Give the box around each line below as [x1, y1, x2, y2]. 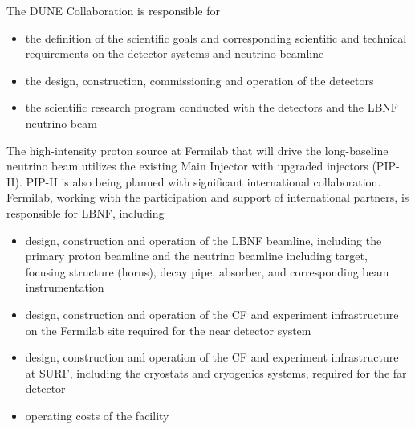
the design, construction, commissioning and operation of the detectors [25, 71, 374, 88]
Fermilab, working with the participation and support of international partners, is [6, 189, 409, 206]
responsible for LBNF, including [6, 204, 165, 221]
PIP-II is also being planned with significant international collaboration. [26, 173, 381, 190]
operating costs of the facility [25, 407, 169, 423]
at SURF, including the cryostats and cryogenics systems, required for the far [25, 364, 407, 381]
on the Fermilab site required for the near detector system [25, 321, 311, 338]
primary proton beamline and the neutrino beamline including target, [25, 247, 368, 264]
